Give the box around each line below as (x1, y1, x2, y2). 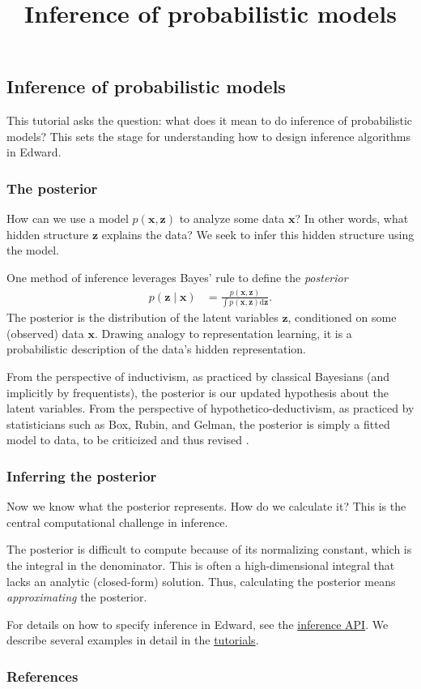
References (6, 665, 79, 686)
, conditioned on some (287, 309, 397, 326)
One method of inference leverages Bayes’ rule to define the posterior (6, 268, 348, 285)
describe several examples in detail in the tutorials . (6, 631, 259, 648)
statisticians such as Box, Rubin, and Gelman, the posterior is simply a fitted (6, 415, 390, 432)
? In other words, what (295, 210, 409, 227)
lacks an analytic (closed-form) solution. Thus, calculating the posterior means (6, 572, 396, 589)
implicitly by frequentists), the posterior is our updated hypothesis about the (6, 383, 389, 400)
